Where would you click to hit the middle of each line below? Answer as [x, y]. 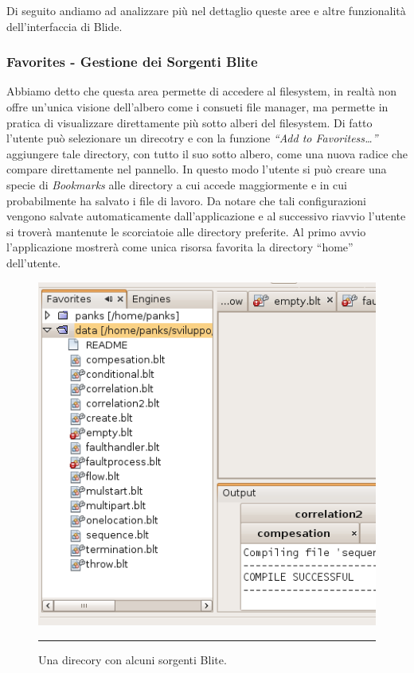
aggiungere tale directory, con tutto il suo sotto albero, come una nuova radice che [207, 153]
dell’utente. [34, 262]
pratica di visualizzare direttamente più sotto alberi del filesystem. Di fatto [189, 122]
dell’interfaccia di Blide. [64, 26]
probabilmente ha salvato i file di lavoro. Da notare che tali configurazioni [186, 200]
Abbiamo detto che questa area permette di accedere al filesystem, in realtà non [201, 91]
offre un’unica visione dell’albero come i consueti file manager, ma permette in [197, 107]
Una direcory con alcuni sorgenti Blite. [133, 659]
